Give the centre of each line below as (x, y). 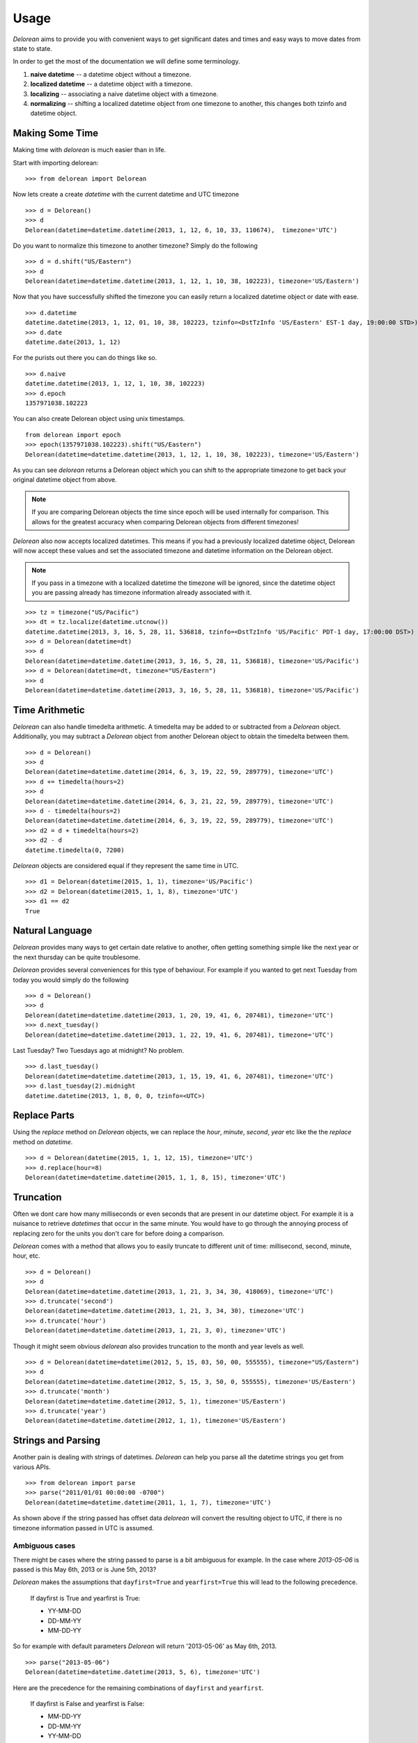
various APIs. (32, 1467)
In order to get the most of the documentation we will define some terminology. (126, 61)
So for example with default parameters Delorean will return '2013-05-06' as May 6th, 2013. (145, 1646)
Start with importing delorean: (56, 162)
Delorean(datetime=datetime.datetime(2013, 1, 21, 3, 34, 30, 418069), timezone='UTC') (180, 1291)
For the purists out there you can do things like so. (85, 358)
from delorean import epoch (73, 435)
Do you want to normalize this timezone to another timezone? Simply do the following (135, 245)
